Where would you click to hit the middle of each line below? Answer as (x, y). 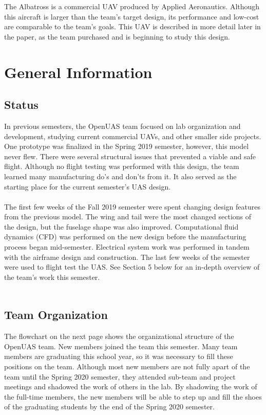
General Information (78, 72)
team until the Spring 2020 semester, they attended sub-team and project (120, 376)
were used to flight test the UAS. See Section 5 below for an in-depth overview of (132, 267)
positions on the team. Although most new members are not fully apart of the (127, 366)
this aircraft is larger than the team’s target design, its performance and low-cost (132, 16)
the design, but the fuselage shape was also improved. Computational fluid (121, 226)
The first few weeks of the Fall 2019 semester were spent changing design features (132, 206)
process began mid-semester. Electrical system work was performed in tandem (127, 247)
